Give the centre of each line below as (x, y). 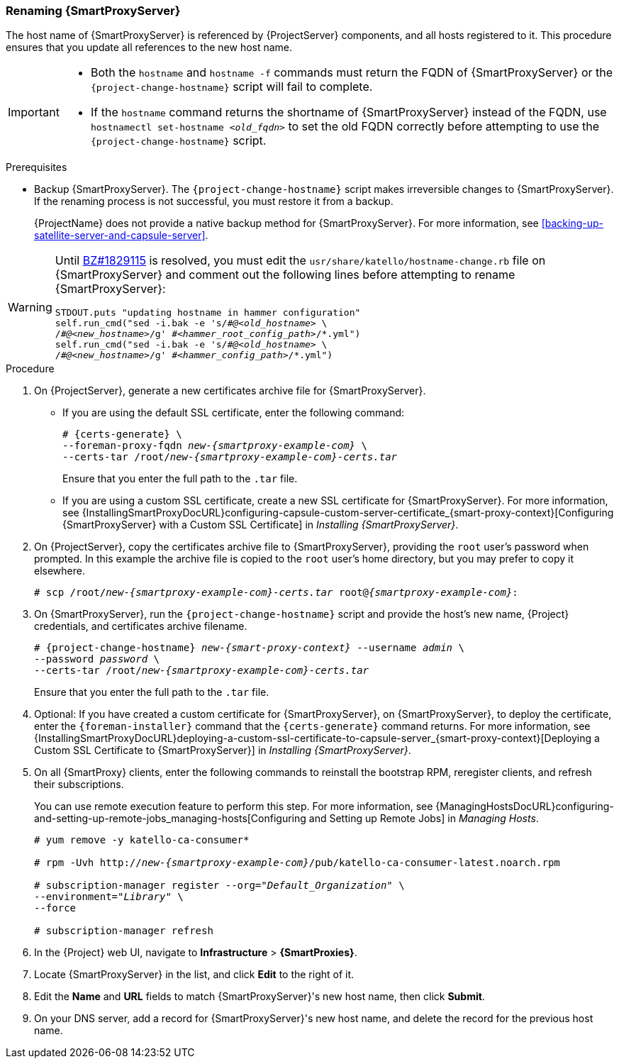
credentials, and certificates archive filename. (141, 626)
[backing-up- (573, 223)
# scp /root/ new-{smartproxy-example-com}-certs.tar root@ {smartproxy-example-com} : (276, 593)
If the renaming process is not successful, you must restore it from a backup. (214, 201)
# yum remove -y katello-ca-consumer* (142, 840)
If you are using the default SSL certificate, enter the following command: (234, 413)
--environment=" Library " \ (109, 897)
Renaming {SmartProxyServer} (93, 11)
